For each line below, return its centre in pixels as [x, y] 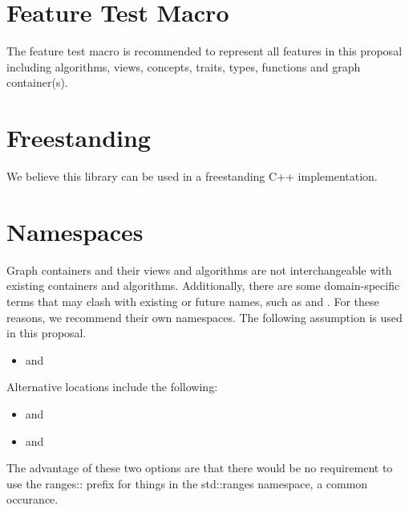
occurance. [32, 499]
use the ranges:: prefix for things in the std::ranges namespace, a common [187, 483]
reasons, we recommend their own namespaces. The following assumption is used [204, 317]
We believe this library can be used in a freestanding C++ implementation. [192, 176]
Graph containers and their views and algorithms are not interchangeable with [199, 269]
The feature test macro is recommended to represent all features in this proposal [204, 51]
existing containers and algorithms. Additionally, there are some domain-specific [203, 286]
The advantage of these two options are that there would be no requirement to [200, 468]
